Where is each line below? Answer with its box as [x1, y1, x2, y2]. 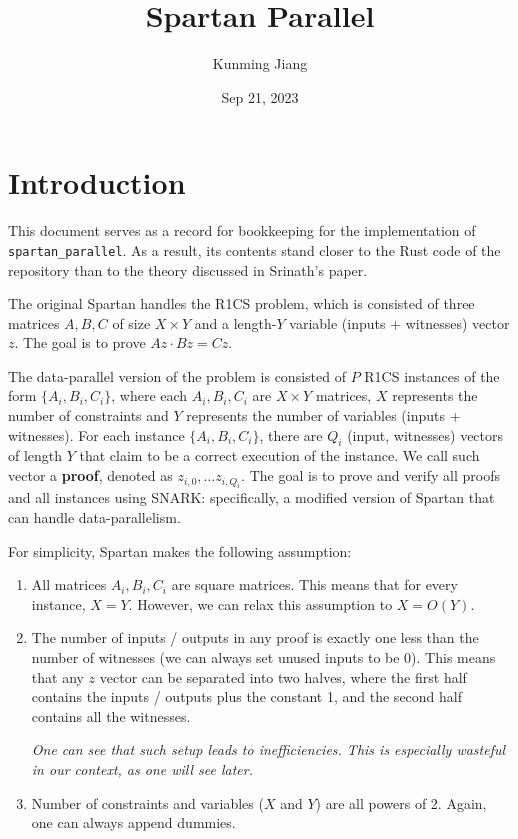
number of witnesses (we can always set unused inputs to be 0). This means [31, 647, 496, 668]
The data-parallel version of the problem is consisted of [8, 365, 346, 386]
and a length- [194, 312, 277, 333]
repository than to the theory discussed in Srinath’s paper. [8, 259, 368, 280]
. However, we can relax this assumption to [128, 593, 393, 614]
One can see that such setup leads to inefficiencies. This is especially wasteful [31, 739, 506, 760]
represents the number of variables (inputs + [186, 405, 461, 426]
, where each [111, 385, 188, 406]
